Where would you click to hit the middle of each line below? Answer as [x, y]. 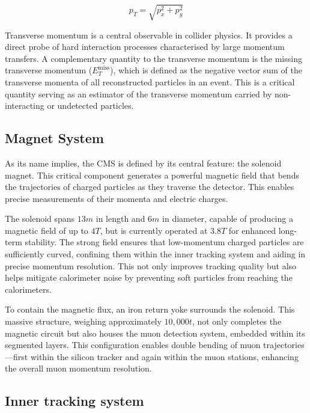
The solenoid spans [40, 219]
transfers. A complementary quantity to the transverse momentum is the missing [153, 58]
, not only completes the [237, 321]
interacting [25, 106]
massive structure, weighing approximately [83, 321]
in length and [120, 219]
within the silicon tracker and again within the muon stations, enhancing [164, 356]
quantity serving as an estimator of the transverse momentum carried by [138, 93]
